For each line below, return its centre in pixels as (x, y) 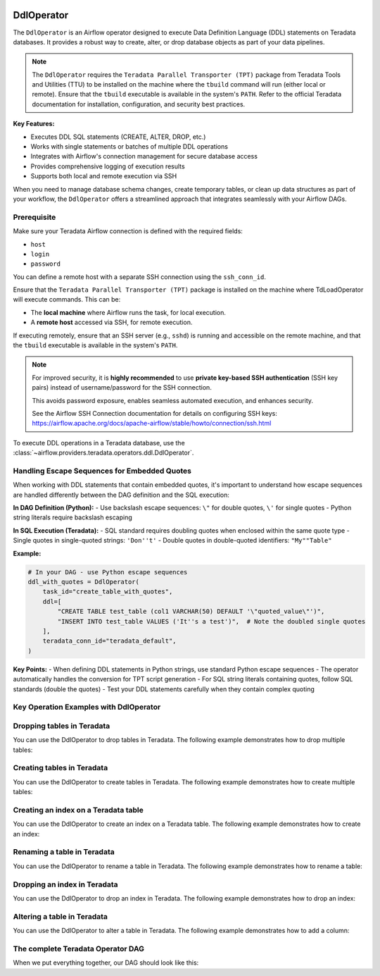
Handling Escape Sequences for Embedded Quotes (102, 471)
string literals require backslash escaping (73, 517)
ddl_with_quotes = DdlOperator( (84, 582)
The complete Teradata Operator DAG (78, 949)
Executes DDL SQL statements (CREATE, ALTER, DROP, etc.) (118, 137)
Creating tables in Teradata (61, 768)
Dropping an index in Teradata (66, 884)
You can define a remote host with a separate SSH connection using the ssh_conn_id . (140, 277)
